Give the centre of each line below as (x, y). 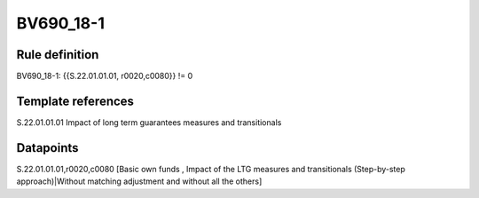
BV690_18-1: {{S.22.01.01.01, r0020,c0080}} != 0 (105, 76)
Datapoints (47, 148)
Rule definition (58, 55)
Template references (75, 101)
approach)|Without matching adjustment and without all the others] (139, 181)
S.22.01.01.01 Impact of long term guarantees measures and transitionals (149, 122)
